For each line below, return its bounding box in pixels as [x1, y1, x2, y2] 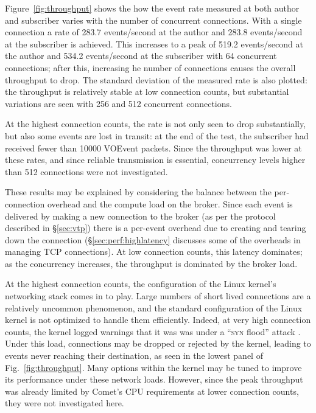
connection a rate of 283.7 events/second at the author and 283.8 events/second [5, 26, 303, 38]
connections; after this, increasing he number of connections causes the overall [5, 61, 296, 74]
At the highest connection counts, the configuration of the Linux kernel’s [5, 277, 276, 290]
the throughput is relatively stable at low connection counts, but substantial [5, 85, 289, 98]
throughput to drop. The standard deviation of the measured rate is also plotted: [5, 73, 307, 86]
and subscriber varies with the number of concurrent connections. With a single [5, 13, 302, 26]
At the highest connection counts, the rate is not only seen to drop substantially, [5, 117, 306, 130]
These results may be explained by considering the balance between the [5, 186, 272, 198]
